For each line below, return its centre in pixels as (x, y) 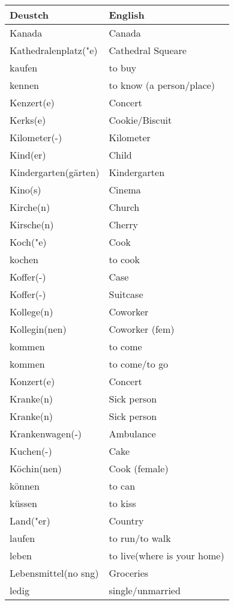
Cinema (125, 190)
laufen (22, 538)
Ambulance (132, 433)
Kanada (26, 33)
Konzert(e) (32, 381)
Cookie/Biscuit (140, 120)
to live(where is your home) (166, 555)
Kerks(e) (28, 120)
